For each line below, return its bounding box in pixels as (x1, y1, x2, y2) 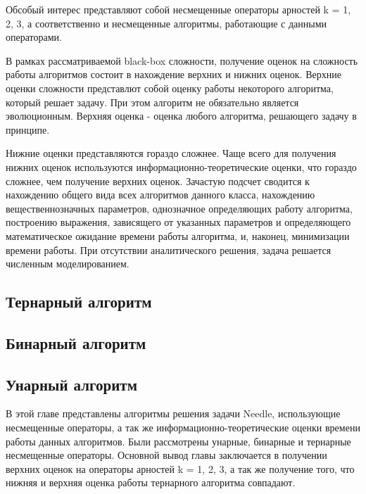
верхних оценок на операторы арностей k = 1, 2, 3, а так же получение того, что (6, 461, 355, 476)
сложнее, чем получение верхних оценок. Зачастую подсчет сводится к (6, 173, 310, 188)
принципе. (6, 122, 50, 137)
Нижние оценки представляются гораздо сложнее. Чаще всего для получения (6, 146, 336, 160)
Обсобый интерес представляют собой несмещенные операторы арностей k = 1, (6, 2, 351, 16)
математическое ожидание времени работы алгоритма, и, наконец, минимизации (6, 228, 350, 243)
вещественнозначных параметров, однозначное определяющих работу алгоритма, (6, 201, 353, 215)
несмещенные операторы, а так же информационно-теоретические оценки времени (6, 420, 360, 435)
